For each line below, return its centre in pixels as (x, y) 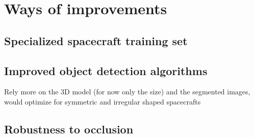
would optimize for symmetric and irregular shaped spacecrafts (103, 101)
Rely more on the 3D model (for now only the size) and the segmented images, (127, 92)
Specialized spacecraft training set (96, 40)
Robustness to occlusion (69, 129)
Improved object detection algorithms (106, 70)
